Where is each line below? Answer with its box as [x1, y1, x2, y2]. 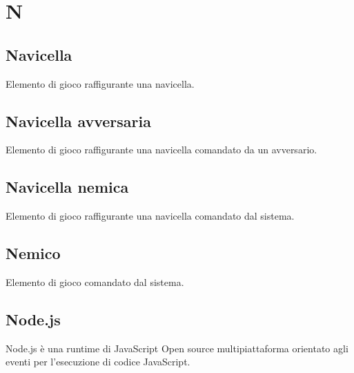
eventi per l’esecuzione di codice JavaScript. [6, 354, 190, 369]
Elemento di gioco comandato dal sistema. [6, 274, 184, 289]
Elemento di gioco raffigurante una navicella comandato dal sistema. [6, 209, 295, 223]
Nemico [6, 242, 61, 264]
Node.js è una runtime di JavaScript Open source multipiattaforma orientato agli [6, 341, 348, 355]
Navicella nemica [6, 176, 129, 198]
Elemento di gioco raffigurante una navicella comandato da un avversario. [6, 142, 317, 157]
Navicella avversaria [6, 110, 151, 131]
